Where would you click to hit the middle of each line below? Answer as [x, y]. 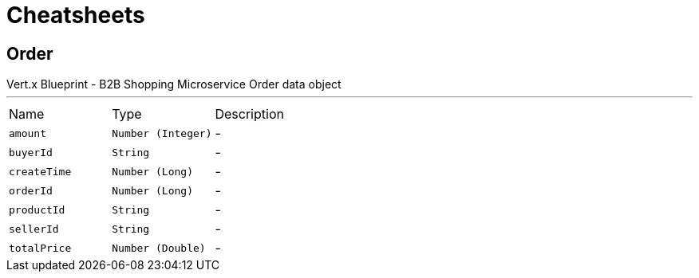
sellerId [34, 229]
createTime [40, 171]
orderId [31, 190]
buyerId [31, 152]
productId [37, 209]
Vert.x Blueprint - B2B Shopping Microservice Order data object [174, 84]
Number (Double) [159, 248]
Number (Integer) [162, 133]
